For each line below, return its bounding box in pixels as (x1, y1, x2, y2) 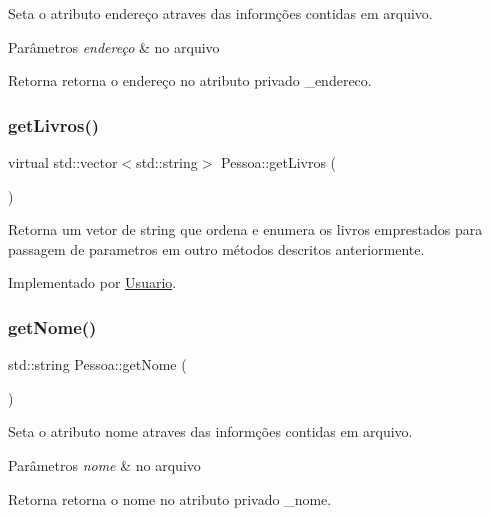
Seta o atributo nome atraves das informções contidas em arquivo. (8, 421, 413, 442)
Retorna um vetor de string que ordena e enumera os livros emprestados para (8, 219, 483, 240)
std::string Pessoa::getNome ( (8, 354, 187, 375)
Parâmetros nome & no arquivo (8, 454, 201, 475)
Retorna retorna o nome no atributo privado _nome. (8, 488, 332, 509)
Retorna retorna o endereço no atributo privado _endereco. (8, 70, 372, 91)
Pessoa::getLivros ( (221, 152, 337, 172)
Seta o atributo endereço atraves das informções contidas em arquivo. (8, 3, 433, 23)
